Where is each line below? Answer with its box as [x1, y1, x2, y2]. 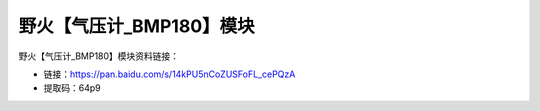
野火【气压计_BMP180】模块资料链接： [18, 50, 180, 62]
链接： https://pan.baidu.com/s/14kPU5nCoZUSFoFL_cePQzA [43, 68, 296, 80]
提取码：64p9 [43, 82, 101, 94]
